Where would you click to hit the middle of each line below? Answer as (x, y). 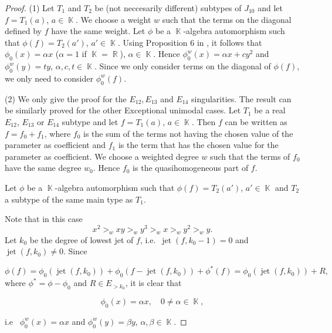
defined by (23, 31)
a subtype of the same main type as (69, 199)
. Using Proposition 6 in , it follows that (190, 42)
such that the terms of (250, 156)
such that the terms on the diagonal (227, 19)
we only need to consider (49, 78)
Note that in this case (44, 219)
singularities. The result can (241, 98)
